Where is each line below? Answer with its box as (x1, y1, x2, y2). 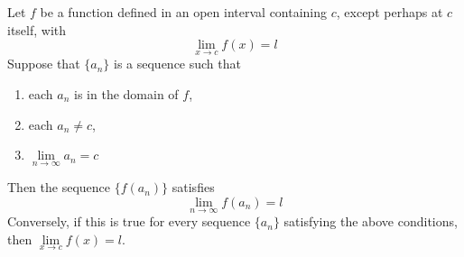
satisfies (172, 178, 215, 197)
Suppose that (7, 54, 80, 73)
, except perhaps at (336, 3, 443, 21)
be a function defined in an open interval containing (40, 3, 328, 21)
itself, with (7, 20, 67, 39)
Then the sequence (7, 178, 111, 197)
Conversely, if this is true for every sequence (7, 212, 251, 231)
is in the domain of (74, 85, 179, 103)
